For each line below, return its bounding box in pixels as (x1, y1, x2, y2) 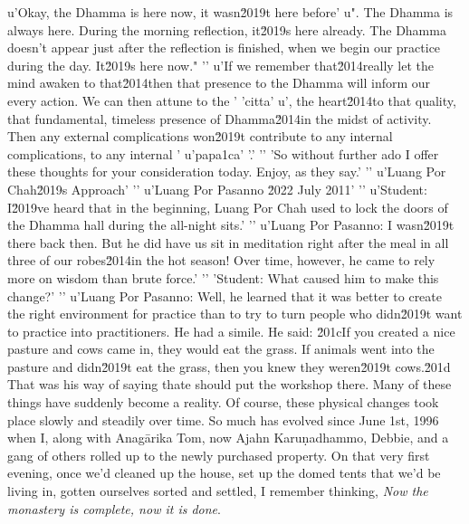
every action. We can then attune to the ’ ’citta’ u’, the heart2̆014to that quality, (7, 91, 456, 110)
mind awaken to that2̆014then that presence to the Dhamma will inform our (7, 73, 431, 92)
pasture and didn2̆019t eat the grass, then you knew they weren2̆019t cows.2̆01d (7, 357, 451, 376)
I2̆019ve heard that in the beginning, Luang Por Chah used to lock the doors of (7, 197, 448, 216)
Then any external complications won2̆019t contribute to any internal (7, 127, 393, 146)
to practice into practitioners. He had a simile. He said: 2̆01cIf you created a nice (7, 321, 455, 340)
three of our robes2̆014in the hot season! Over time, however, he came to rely (7, 251, 435, 270)
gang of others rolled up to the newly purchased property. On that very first (7, 445, 430, 464)
